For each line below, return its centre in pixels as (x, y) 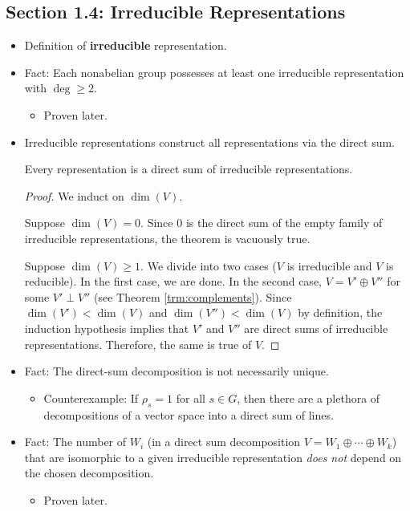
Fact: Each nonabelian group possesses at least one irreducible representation (214, 72)
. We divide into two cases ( (209, 265)
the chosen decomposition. (89, 473)
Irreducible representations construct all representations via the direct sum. (210, 142)
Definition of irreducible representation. (126, 45)
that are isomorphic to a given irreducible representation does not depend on (213, 457)
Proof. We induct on (74, 195)
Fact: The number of (75, 442)
